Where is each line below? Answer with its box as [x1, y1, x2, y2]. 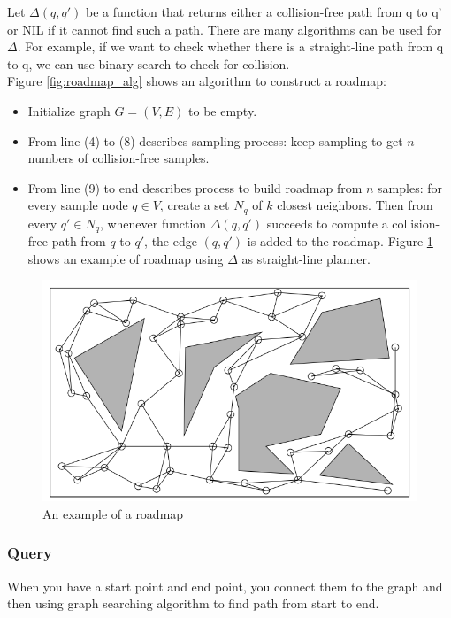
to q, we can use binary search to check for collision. [7, 54, 290, 73]
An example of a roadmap [42, 504, 184, 522]
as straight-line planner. [241, 249, 371, 267]
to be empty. [188, 101, 257, 120]
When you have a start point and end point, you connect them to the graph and [7, 576, 443, 595]
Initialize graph [27, 101, 111, 120]
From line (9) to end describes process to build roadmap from [27, 178, 363, 197]
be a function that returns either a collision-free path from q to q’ [85, 3, 442, 20]
